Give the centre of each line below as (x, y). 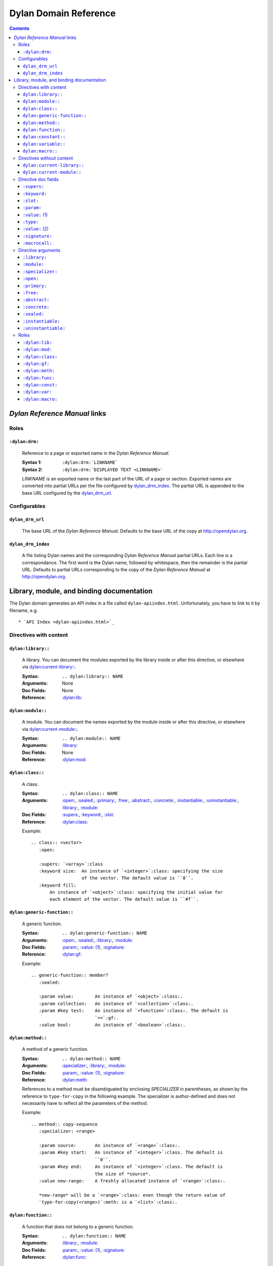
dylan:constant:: (44, 137)
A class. (30, 784)
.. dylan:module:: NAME (91, 739)
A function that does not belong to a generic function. (78, 1227)
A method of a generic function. (55, 1049)
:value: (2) (36, 229)
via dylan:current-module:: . (50, 729)
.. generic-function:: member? (70, 975)
